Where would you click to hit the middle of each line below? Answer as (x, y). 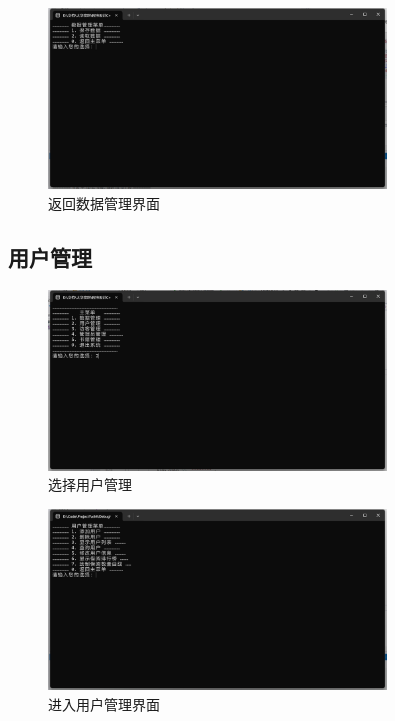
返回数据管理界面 (104, 202)
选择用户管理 (90, 484)
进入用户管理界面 (104, 703)
